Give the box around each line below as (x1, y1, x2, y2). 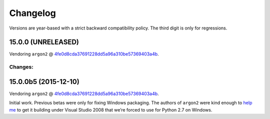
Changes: (9, 63, 33, 70)
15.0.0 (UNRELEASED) (9, 38, 79, 46)
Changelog (9, 7, 56, 18)
